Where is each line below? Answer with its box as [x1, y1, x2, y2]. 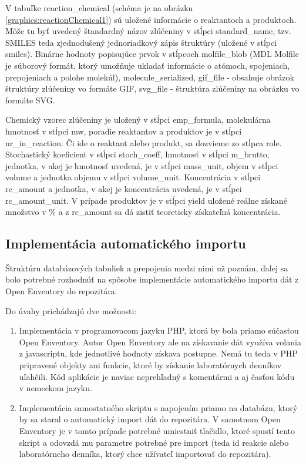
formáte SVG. [5, 93, 55, 106]
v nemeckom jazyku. [19, 382, 92, 394]
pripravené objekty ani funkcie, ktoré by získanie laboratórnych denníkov [19, 359, 282, 371]
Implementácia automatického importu [5, 234, 246, 253]
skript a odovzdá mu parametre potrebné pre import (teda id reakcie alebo [19, 436, 289, 448]
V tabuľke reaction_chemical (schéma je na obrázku [5, 2, 193, 14]
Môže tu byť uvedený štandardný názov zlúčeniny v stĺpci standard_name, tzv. [5, 25, 291, 37]
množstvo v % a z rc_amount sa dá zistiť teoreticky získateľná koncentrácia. [5, 206, 281, 218]
